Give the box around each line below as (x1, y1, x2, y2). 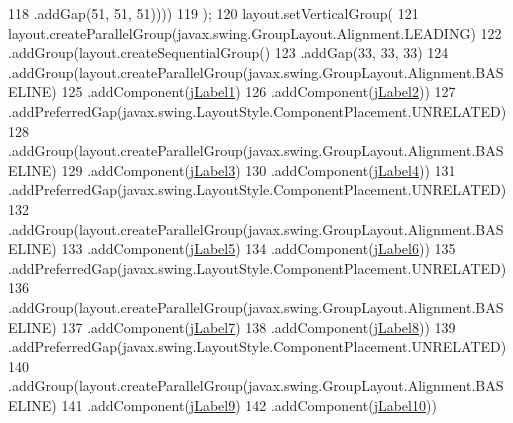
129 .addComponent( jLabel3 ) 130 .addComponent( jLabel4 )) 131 (61, 159, 456, 180)
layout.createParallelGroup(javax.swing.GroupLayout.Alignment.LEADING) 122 (8, 22, 502, 43)
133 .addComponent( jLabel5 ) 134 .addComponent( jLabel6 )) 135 (61, 238, 456, 259)
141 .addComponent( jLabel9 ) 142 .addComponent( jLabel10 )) (61, 394, 437, 415)
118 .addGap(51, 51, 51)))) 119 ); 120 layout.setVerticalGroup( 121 (8, 3, 419, 23)
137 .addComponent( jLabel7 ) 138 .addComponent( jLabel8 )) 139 (61, 316, 456, 337)
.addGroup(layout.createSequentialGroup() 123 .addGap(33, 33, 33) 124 (8, 42, 449, 63)
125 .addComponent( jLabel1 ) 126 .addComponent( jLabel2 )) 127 (61, 81, 456, 102)
